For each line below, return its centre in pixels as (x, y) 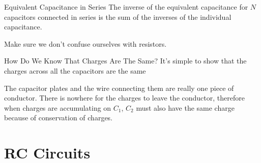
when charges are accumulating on (58, 107)
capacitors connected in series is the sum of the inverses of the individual (118, 17)
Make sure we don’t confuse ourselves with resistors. (85, 43)
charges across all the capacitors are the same (75, 70)
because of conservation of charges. (59, 118)
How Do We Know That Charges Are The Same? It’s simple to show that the (125, 61)
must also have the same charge (185, 107)
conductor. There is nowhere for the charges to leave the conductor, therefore (124, 98)
